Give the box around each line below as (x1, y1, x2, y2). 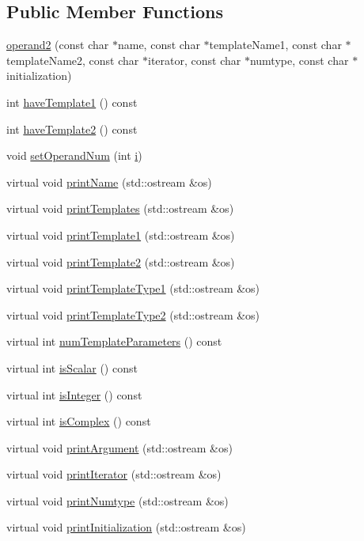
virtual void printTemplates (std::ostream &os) (6, 200, 234, 217)
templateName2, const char (6, 51, 139, 68)
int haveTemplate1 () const (6, 93, 138, 110)
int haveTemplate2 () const (6, 120, 138, 137)
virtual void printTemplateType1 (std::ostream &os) (6, 280, 260, 297)
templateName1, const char (209, 36, 342, 53)
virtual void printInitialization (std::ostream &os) (6, 519, 246, 535)
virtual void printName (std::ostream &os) (6, 173, 212, 190)
